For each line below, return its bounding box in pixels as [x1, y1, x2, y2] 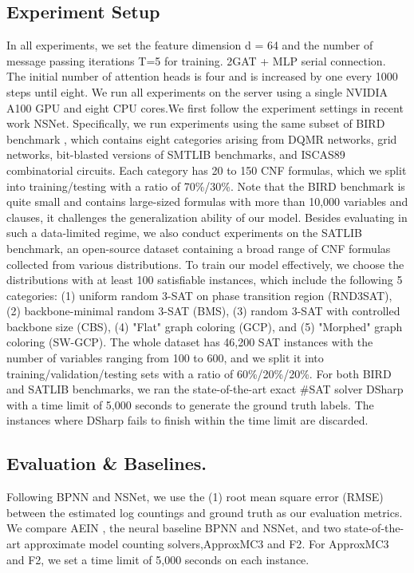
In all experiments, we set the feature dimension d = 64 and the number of [6, 37, 373, 53]
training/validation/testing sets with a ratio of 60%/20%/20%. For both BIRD [6, 365, 392, 381]
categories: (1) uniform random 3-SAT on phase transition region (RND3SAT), [6, 286, 392, 303]
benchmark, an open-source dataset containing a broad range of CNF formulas [6, 239, 391, 256]
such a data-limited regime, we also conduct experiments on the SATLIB [6, 224, 362, 241]
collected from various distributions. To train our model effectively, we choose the [6, 255, 404, 272]
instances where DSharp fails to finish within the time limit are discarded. [6, 412, 369, 429]
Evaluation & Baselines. [6, 451, 207, 476]
